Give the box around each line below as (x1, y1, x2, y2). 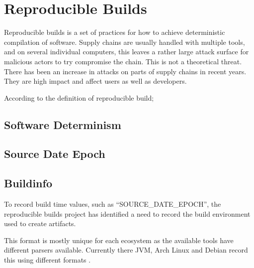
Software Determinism (4, 117, 121, 132)
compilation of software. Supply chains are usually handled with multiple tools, (4, 36, 245, 47)
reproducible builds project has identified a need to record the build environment (4, 208, 251, 219)
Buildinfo (4, 175, 52, 191)
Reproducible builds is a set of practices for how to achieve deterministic (4, 27, 225, 37)
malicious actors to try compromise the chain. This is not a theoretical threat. (4, 56, 242, 66)
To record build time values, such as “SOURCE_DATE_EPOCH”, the (4, 199, 221, 209)
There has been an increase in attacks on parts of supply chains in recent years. (4, 66, 247, 76)
